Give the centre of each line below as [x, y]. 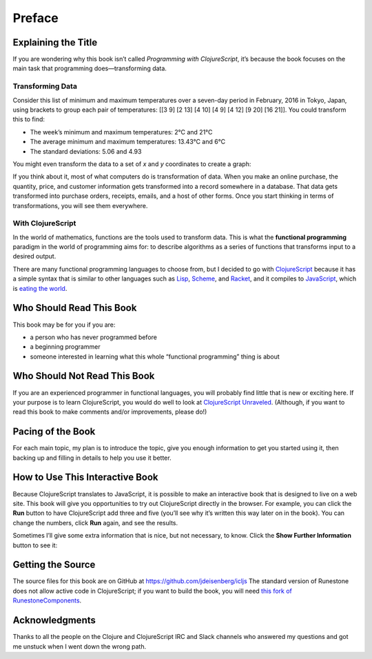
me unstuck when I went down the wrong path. [80, 646]
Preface [35, 18]
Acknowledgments [54, 620]
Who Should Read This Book [75, 308]
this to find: [29, 119]
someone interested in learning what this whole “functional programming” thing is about [155, 356]
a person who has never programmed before [94, 337]
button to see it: [35, 545]
